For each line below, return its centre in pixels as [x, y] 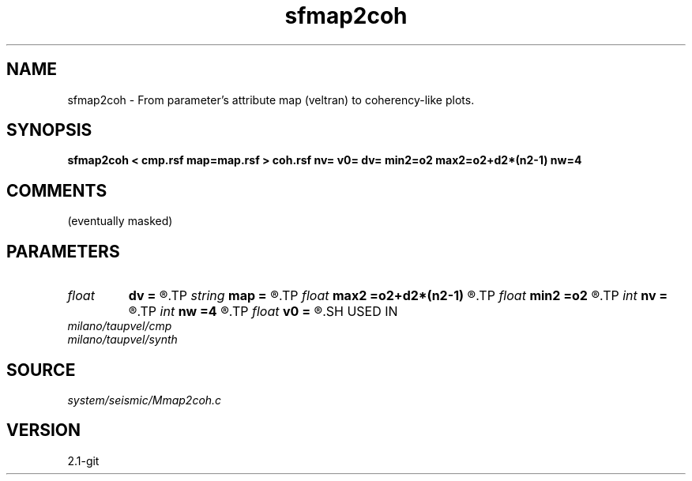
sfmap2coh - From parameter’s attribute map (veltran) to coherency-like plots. [271, 100]
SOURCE [41, 370]
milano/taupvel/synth [122, 340]
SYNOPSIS [49, 130]
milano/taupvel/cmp [120, 326]
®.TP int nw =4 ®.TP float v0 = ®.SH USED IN [263, 312]
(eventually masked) [120, 221]
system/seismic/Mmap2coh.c [145, 400]
